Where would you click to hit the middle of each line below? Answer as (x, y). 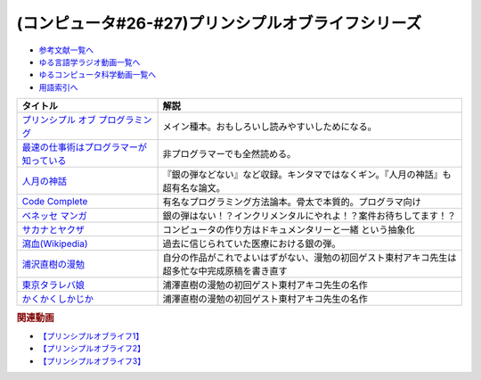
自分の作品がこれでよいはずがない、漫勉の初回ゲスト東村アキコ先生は (310, 258)
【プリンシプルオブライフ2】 (92, 349)
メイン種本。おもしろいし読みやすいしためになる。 (270, 127)
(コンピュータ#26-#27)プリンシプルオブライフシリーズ (219, 23)
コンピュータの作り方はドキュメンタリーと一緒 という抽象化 (289, 230)
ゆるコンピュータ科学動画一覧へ (97, 75)
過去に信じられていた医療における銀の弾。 (252, 244)
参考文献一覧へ (66, 50)
